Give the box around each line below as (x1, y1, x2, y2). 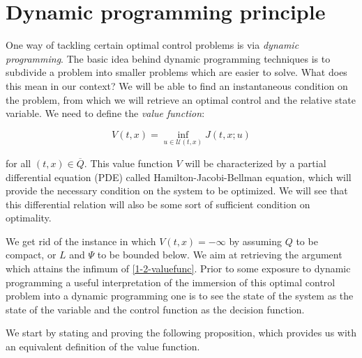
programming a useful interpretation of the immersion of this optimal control (6, 274, 335, 289)
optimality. (6, 210, 52, 225)
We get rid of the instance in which (6, 233, 156, 248)
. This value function (84, 155, 173, 170)
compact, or (6, 247, 56, 262)
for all (6, 155, 31, 170)
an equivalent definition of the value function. (6, 339, 200, 354)
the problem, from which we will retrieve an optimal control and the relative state (6, 92, 356, 107)
